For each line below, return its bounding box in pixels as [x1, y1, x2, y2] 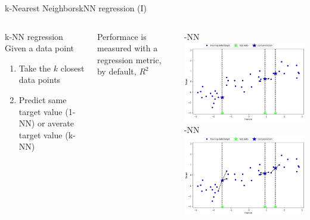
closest [60, 61, 85, 74]
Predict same [18, 93, 67, 106]
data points [18, 73, 61, 86]
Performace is [97, 30, 147, 42]
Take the [18, 61, 51, 74]
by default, [97, 65, 137, 78]
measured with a [97, 42, 158, 54]
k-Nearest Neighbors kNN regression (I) [5, 2, 147, 14]
